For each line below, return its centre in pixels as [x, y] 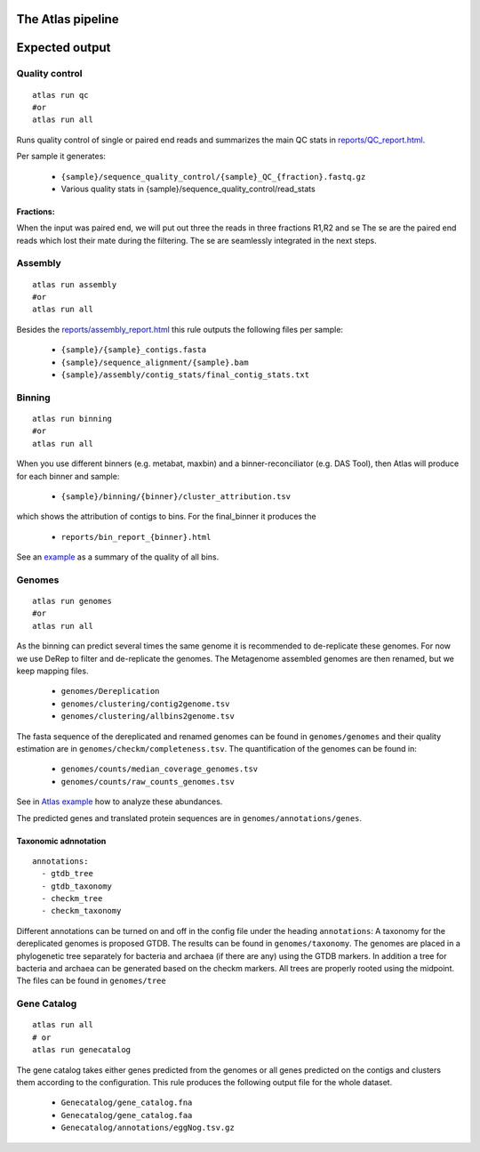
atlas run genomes [72, 601]
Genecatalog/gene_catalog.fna [127, 1103]
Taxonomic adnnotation [61, 841]
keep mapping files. [52, 671]
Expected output [64, 48]
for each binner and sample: [68, 476]
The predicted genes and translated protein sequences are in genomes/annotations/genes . [189, 818]
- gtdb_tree [67, 874]
